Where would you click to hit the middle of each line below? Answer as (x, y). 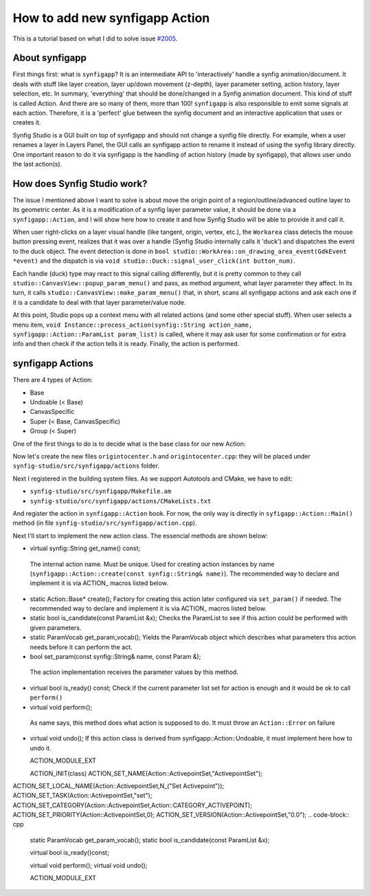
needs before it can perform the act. (81, 647)
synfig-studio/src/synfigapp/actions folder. (86, 466)
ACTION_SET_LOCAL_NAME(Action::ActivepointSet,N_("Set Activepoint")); (119, 786)
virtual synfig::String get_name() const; (85, 548)
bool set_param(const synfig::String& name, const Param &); (115, 657)
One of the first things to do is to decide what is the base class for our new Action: (129, 444)
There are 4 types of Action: (53, 380)
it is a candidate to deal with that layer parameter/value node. (99, 302)
